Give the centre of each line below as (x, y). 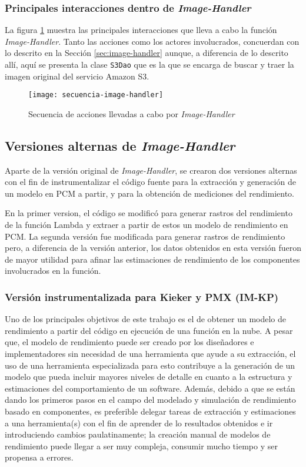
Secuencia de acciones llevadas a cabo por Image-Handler (132, 113)
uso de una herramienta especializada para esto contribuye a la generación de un (150, 365)
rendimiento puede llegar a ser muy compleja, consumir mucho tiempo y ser (141, 446)
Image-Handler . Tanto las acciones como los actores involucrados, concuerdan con (152, 41)
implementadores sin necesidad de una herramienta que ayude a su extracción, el (150, 354)
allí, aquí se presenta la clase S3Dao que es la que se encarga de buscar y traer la (149, 64)
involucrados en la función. (53, 271)
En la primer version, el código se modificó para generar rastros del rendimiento (149, 213)
